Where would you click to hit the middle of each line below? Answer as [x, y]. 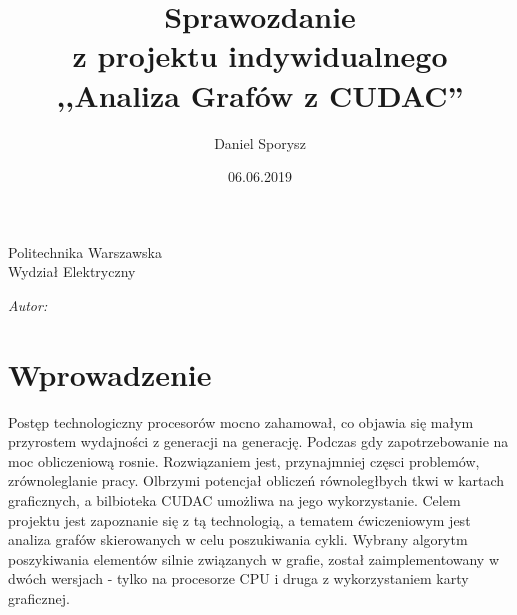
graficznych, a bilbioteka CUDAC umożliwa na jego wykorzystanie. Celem [234, 499]
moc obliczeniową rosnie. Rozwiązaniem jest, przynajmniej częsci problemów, [244, 460]
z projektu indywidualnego [260, 55]
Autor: [28, 304]
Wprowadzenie [110, 373]
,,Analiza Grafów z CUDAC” [260, 94]
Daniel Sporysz [260, 142]
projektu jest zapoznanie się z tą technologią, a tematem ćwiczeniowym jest [239, 519]
